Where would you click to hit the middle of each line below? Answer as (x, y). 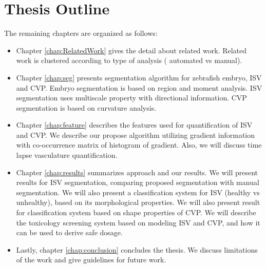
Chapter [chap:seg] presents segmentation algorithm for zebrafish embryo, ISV (139, 77)
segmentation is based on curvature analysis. (86, 107)
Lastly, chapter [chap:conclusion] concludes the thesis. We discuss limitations (137, 249)
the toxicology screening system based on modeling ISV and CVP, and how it (138, 222)
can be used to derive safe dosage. (69, 232)
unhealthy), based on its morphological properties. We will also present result (138, 202)
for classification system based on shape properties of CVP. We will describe (136, 212)
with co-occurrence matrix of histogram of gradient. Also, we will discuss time (139, 145)
